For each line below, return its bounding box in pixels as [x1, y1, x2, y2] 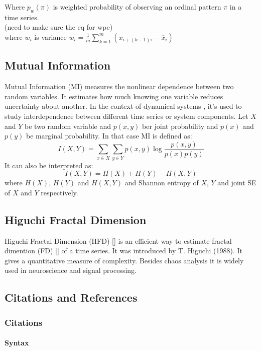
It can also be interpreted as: [5, 160, 93, 170]
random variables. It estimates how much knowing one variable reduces [5, 91, 223, 101]
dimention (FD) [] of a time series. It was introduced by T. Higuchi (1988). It [5, 245, 242, 256]
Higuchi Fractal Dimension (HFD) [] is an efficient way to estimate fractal [5, 235, 232, 246]
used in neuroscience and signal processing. [5, 265, 137, 275]
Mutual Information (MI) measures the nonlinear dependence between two [5, 81, 234, 92]
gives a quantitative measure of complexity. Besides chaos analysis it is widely [5, 255, 244, 265]
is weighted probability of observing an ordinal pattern [53, 2, 221, 12]
